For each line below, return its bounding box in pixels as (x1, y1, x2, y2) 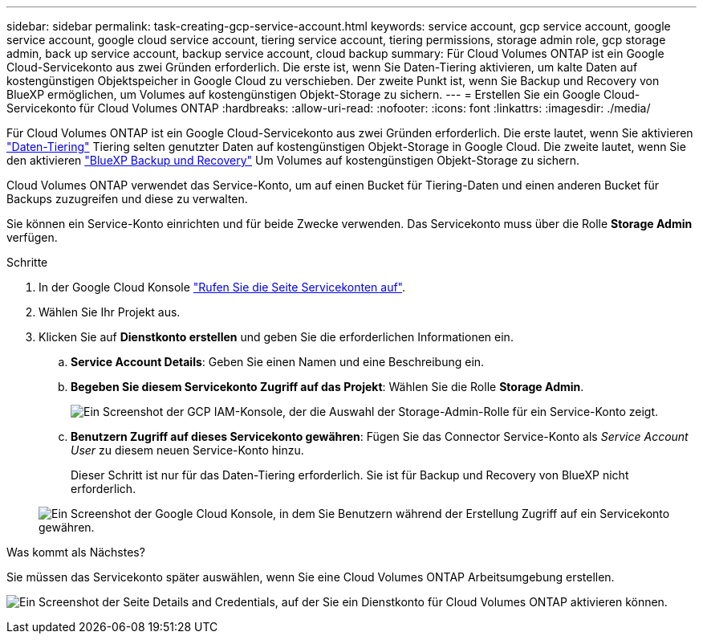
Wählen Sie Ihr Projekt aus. (39, 305, 181, 319)
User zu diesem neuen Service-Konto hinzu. (71, 443, 304, 457)
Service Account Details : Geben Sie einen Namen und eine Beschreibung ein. (71, 355, 485, 369)
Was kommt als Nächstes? (6, 545, 145, 559)
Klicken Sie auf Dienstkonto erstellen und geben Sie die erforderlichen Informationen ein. (39, 330, 514, 344)
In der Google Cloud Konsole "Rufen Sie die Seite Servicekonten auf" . (39, 280, 406, 294)
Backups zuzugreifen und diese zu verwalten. (6, 192, 248, 206)
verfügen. (6, 230, 58, 244)
